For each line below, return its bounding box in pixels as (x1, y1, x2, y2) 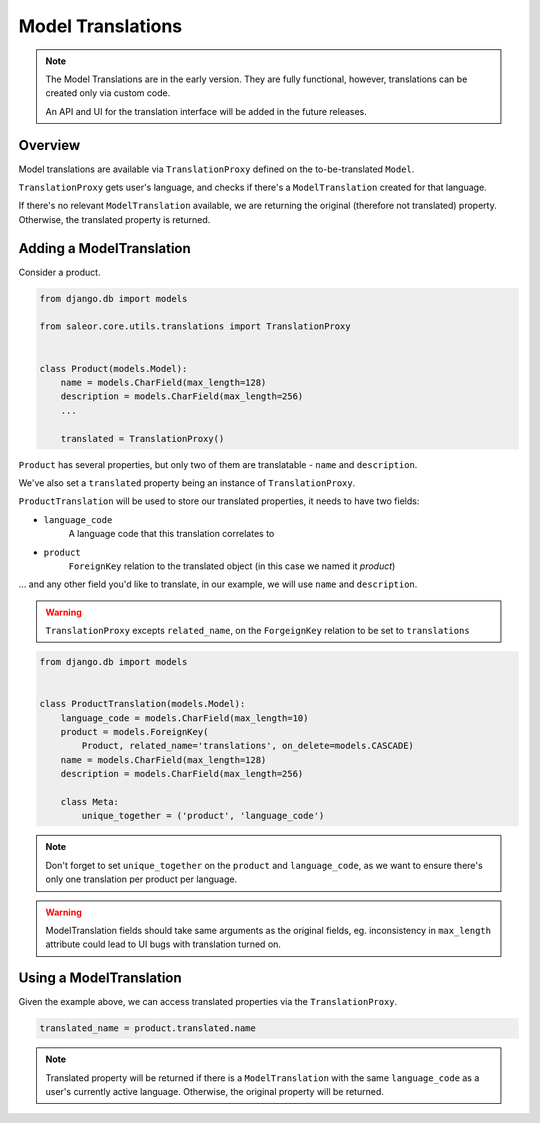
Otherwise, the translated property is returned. (18, 213, 211, 225)
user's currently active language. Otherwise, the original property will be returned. (45, 1085, 384, 1097)
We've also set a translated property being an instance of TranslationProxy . (18, 476, 356, 489)
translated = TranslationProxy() (60, 433, 225, 444)
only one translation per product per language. (45, 873, 238, 885)
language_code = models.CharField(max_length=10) (60, 712, 309, 724)
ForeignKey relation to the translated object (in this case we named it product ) (68, 560, 396, 572)
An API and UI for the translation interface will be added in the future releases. (45, 105, 367, 117)
